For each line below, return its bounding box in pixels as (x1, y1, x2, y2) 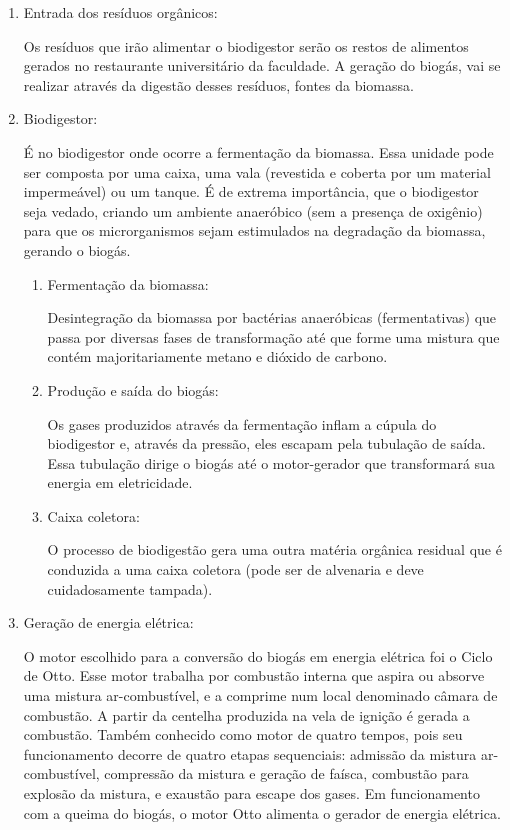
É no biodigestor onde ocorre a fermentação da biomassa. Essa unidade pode (23, 141, 494, 162)
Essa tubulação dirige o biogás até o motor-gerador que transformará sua (47, 452, 495, 473)
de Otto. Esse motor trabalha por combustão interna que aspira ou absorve (23, 665, 485, 686)
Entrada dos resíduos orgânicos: (23, 2, 218, 22)
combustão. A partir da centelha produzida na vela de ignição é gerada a (23, 704, 470, 725)
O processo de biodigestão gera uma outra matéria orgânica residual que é (47, 539, 502, 560)
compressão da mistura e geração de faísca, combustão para (104, 763, 469, 784)
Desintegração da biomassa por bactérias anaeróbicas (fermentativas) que (47, 307, 497, 328)
